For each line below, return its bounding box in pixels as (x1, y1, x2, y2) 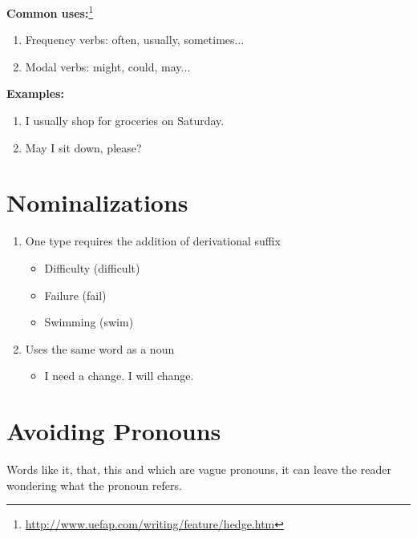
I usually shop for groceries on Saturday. (25, 112, 225, 129)
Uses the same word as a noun (25, 340, 175, 357)
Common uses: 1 (6, 2, 94, 21)
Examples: (6, 85, 64, 102)
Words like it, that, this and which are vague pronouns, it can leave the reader (6, 461, 391, 478)
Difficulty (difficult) (44, 259, 140, 276)
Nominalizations (6, 186, 188, 219)
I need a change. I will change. (44, 367, 194, 384)
